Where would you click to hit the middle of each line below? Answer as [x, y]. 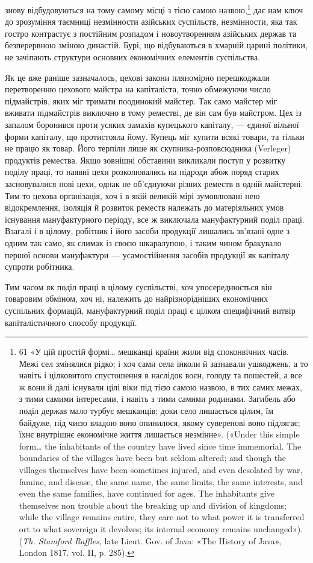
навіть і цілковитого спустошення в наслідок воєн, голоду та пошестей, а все [160, 375]
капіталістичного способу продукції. [71, 322]
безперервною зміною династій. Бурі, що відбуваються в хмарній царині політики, [156, 45]
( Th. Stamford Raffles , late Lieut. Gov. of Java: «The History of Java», [150, 540]
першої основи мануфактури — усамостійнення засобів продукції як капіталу [147, 254]
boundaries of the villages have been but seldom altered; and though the [153, 458]
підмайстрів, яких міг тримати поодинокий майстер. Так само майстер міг [141, 100]
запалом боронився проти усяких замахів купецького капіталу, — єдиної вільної [152, 124]
